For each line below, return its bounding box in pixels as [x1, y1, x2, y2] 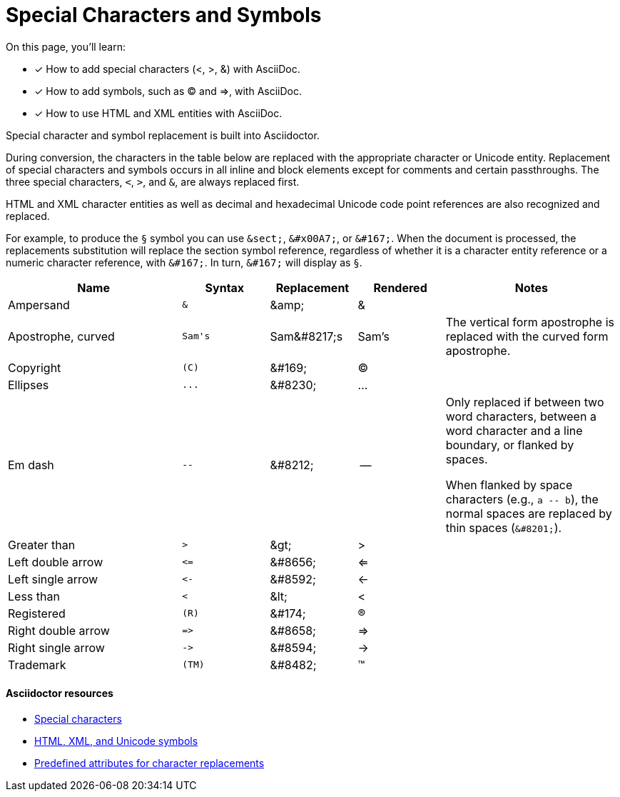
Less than [8, 588, 60, 603]
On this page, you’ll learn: [6, 40, 126, 53]
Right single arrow [8, 640, 105, 655]
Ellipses [8, 377, 49, 392]
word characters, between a [445, 408, 596, 423]
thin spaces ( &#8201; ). [445, 520, 562, 535]
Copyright [8, 360, 61, 375]
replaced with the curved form [445, 329, 609, 344]
